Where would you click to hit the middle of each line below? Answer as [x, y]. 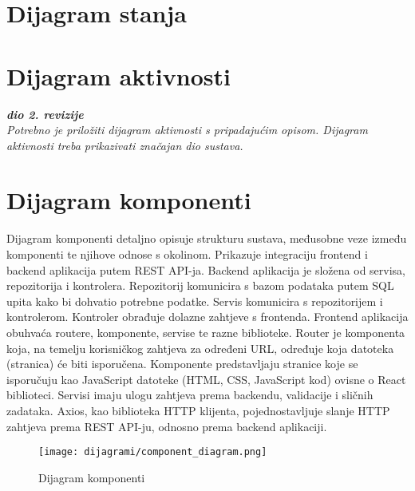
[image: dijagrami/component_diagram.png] [153, 452]
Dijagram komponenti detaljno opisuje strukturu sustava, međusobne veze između [207, 238]
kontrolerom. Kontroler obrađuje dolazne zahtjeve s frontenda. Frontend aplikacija [207, 317]
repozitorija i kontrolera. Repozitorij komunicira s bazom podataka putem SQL [200, 285]
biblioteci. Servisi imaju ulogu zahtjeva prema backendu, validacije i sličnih [190, 395]
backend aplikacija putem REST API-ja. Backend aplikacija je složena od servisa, [206, 269]
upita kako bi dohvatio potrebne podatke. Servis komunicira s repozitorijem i [195, 301]
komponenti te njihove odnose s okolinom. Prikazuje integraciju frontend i [187, 254]
